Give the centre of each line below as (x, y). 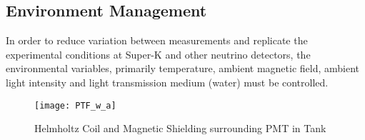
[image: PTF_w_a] (75, 105)
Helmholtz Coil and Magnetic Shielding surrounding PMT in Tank (180, 128)
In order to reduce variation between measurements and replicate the (157, 40)
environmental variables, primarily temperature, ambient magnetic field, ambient (182, 68)
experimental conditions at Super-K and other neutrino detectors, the (158, 54)
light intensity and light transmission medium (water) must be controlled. (167, 82)
